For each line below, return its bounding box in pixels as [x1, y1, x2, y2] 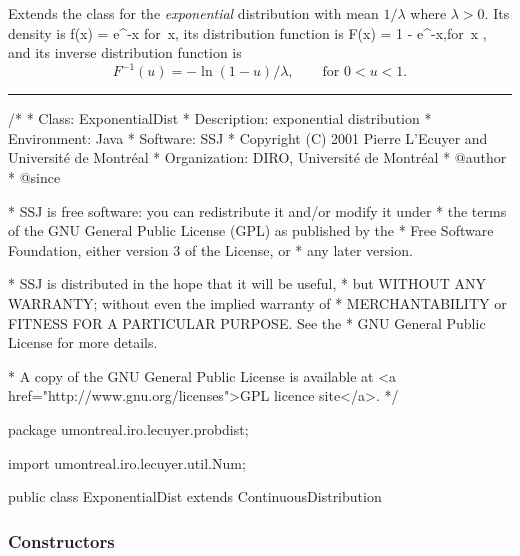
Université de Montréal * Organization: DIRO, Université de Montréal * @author [8, 147, 507, 168]
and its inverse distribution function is [8, 42, 242, 63]
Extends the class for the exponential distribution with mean [8, 3, 379, 23]
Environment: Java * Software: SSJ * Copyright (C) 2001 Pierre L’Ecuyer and [8, 127, 488, 148]
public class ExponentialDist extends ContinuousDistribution [8, 486, 382, 507]
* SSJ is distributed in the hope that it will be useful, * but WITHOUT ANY [8, 273, 487, 294]
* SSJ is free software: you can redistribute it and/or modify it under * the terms [8, 200, 507, 221]
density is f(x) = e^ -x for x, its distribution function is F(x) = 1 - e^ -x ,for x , [8, 22, 487, 43]
